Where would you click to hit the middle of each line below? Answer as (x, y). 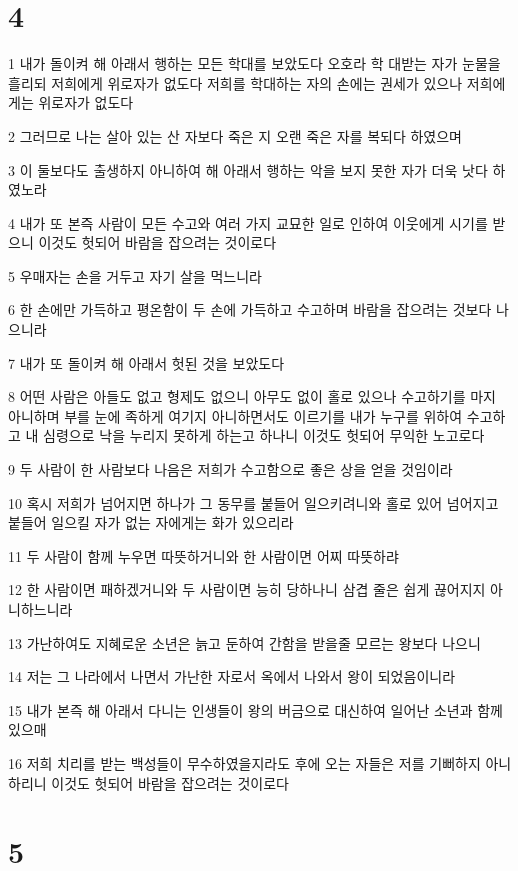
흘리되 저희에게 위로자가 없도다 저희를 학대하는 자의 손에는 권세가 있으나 (235, 82)
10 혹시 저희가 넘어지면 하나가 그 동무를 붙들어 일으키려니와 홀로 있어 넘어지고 (253, 502)
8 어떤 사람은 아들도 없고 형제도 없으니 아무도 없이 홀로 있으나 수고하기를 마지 (252, 396)
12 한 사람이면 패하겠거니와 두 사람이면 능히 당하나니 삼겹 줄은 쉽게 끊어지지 (247, 589)
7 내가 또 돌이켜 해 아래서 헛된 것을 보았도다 (146, 362)
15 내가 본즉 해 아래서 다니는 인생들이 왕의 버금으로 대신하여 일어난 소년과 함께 (255, 709)
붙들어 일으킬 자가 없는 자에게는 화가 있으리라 (151, 522)
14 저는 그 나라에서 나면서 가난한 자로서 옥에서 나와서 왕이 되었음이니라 (232, 676)
